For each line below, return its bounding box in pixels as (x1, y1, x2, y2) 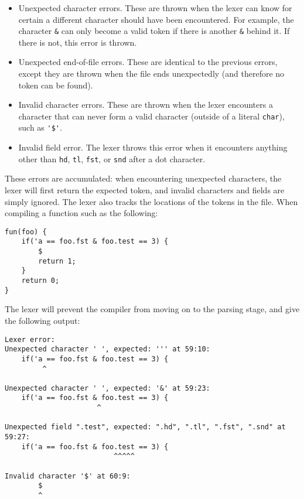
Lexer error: (5, 335, 55, 344)
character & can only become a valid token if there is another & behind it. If (18, 25, 290, 37)
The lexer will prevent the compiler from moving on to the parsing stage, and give (5, 303, 300, 315)
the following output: (5, 314, 80, 326)
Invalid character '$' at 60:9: (5, 471, 131, 480)
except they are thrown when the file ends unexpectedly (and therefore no (18, 67, 285, 80)
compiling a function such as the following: (5, 207, 158, 219)
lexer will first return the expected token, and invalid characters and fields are (5, 183, 285, 196)
